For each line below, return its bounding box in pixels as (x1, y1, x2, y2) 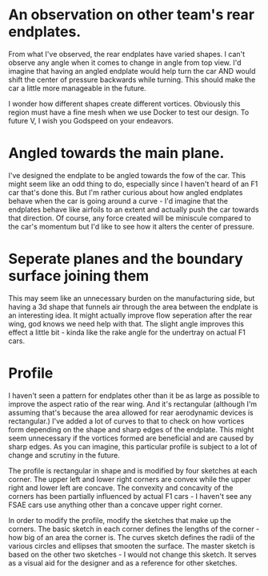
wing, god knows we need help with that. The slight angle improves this (8, 318, 244, 328)
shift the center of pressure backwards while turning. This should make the (8, 75, 256, 84)
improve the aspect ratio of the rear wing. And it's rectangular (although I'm (8, 399, 258, 408)
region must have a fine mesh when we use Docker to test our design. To (8, 107, 250, 117)
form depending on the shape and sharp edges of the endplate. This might (8, 424, 254, 434)
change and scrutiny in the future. (8, 450, 120, 460)
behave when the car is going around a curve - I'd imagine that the (8, 196, 228, 205)
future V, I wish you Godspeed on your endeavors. (8, 116, 174, 125)
